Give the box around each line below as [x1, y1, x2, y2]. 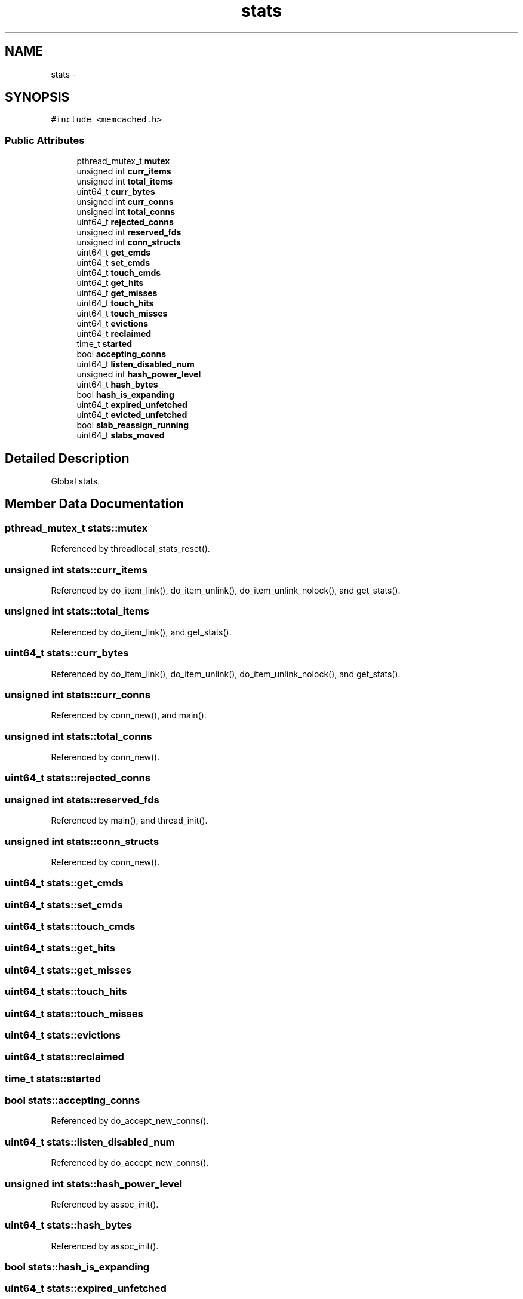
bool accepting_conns [76, 349, 167, 360]
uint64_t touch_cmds [76, 268, 161, 278]
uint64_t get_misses [76, 288, 158, 299]
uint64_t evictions [76, 318, 149, 329]
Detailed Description [5, 450, 130, 466]
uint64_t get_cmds [76, 247, 151, 258]
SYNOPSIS [5, 90, 70, 105]
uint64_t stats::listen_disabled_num [5, 1135, 175, 1148]
